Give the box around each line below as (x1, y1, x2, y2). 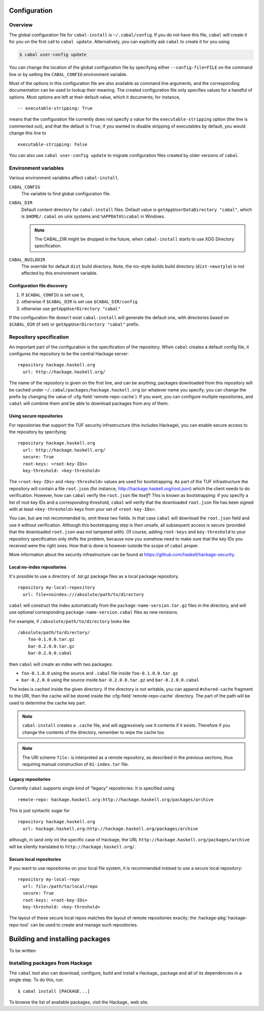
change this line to (9, 130, 46, 136)
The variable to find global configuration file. (21, 190, 111, 196)
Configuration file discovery (9, 283, 68, 289)
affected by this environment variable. (21, 270, 98, 276)
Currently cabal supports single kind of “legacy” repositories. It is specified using (9, 785, 175, 791)
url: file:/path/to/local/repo (22, 883, 98, 889)
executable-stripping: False (18, 141, 88, 147)
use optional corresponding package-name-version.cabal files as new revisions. (9, 609, 178, 615)
